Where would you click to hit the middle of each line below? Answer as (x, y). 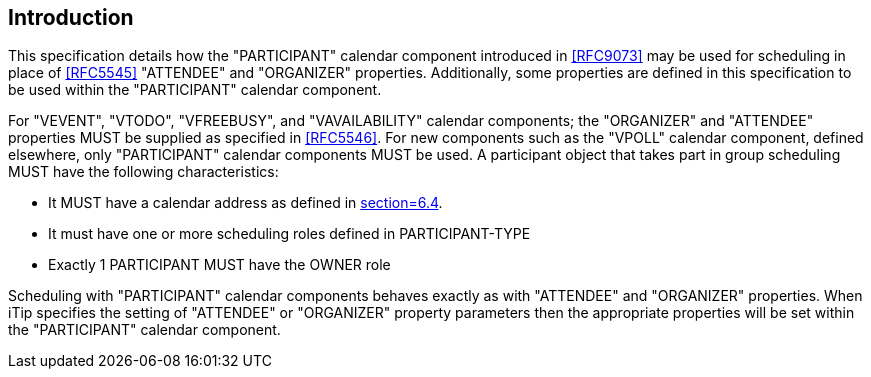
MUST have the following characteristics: (143, 172)
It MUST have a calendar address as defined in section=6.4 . (245, 203)
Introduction (71, 17)
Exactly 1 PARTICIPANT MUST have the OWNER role (219, 265)
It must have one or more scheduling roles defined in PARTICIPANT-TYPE (289, 234)
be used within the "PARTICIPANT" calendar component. (195, 90)
